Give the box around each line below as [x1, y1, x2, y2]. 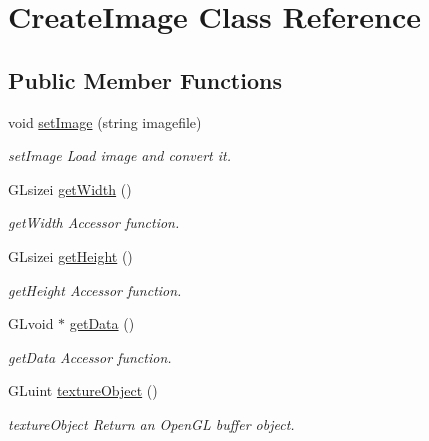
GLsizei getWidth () [8, 178, 132, 199]
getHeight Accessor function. [8, 279, 182, 300]
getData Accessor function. [8, 346, 172, 367]
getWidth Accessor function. [8, 212, 180, 233]
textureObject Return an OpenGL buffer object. [8, 413, 295, 434]
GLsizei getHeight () [8, 245, 133, 266]
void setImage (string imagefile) [8, 111, 202, 132]
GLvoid [8, 313, 54, 334]
